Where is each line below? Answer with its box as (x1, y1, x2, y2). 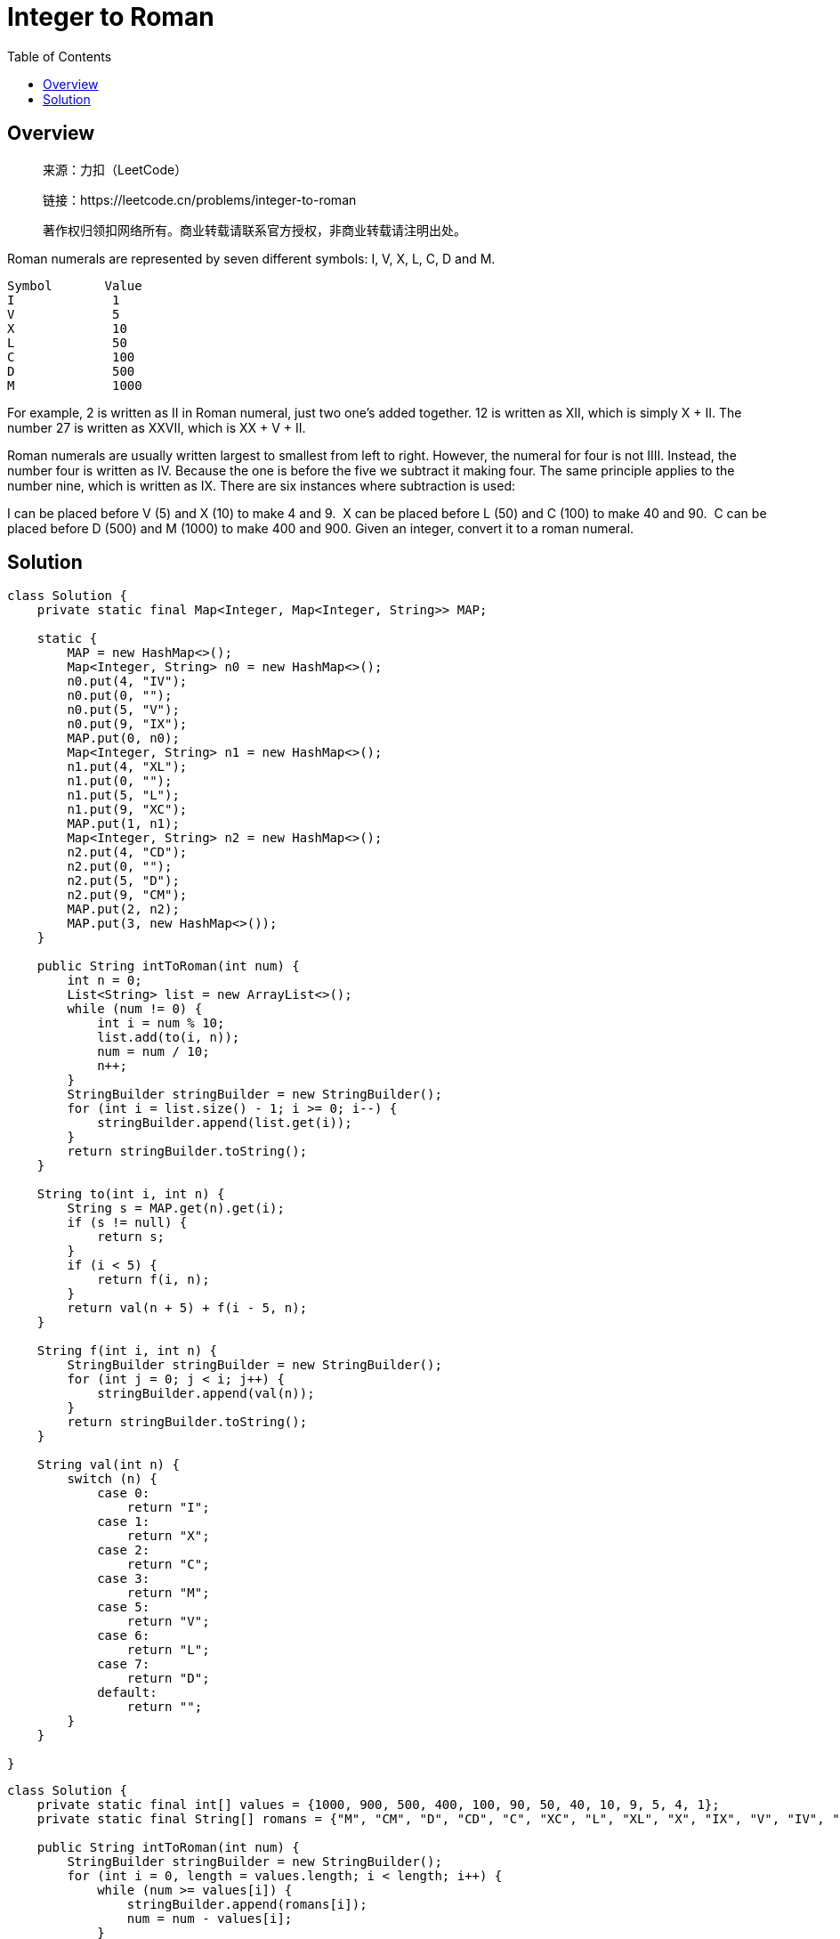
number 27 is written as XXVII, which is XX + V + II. (7, 419, 306, 435)
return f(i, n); (97, 1272, 210, 1287)
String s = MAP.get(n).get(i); (67, 1201, 285, 1216)
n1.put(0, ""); (67, 774, 173, 789)
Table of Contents (7, 48, 112, 64)
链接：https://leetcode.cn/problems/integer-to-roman (43, 191, 357, 207)
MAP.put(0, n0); (67, 731, 180, 746)
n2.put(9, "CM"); (67, 888, 188, 903)
